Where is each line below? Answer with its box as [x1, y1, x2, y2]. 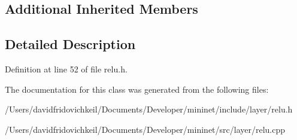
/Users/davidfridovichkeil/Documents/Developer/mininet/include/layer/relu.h [5, 103, 293, 115]
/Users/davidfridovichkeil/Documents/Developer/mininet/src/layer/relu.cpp [5, 123, 286, 135]
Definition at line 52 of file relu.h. [5, 62, 128, 75]
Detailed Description [5, 35, 136, 53]
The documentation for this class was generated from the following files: [5, 83, 269, 95]
